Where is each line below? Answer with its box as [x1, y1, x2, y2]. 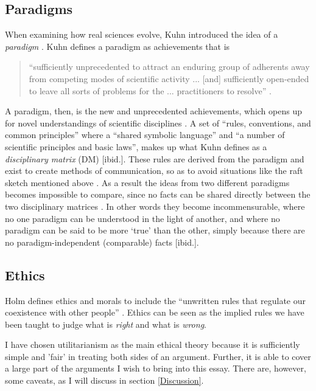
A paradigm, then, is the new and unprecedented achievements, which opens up [5, 105, 302, 117]
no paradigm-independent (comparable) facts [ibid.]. [5, 235, 199, 248]
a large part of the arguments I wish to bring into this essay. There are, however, [5, 362, 306, 375]
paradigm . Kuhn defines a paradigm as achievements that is [5, 40, 230, 52]
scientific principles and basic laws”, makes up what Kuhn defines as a [5, 140, 267, 153]
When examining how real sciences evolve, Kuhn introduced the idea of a [5, 28, 278, 41]
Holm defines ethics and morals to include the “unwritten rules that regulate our [5, 294, 306, 306]
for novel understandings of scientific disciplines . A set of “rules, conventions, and [5, 116, 311, 129]
